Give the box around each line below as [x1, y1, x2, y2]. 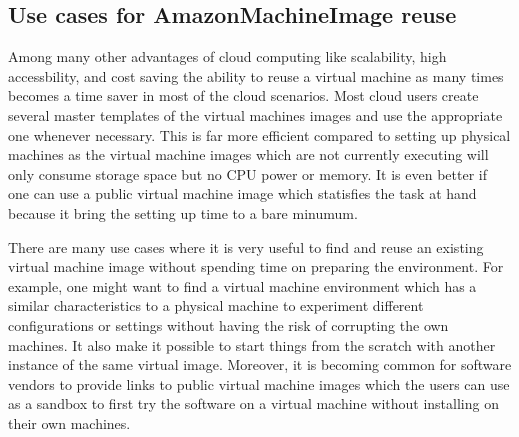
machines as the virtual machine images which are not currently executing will [8, 144, 489, 165]
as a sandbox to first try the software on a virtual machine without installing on [8, 393, 499, 414]
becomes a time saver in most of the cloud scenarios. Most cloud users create [8, 85, 479, 106]
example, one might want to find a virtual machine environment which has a [8, 275, 477, 296]
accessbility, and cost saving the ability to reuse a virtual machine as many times [8, 65, 504, 86]
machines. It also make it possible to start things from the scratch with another [8, 334, 496, 355]
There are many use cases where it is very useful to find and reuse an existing [8, 236, 484, 257]
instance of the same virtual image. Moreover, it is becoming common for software [8, 354, 512, 375]
